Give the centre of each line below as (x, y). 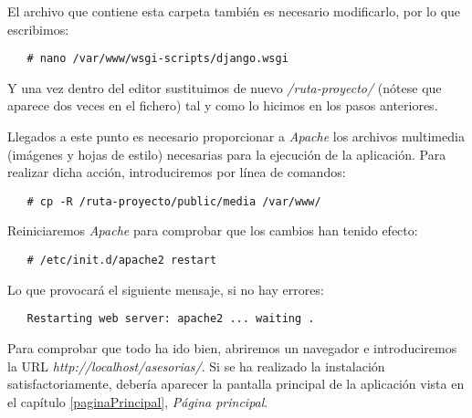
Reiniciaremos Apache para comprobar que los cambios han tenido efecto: (213, 230)
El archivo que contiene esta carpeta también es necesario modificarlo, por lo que (234, 11)
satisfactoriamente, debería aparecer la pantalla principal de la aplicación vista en (236, 384)
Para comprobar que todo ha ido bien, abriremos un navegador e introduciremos (232, 347)
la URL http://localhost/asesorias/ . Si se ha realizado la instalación (196, 366)
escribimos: (38, 29)
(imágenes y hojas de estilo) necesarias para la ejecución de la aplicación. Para (227, 154)
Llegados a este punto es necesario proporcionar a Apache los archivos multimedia (236, 136)
